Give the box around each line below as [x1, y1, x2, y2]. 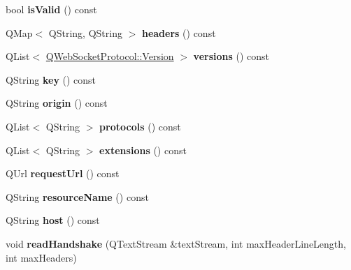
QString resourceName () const [6, 189, 149, 204]
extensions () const [99, 142, 187, 157]
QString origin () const [6, 96, 108, 110]
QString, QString [48, 25, 122, 40]
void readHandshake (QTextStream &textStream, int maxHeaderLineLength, [6, 236, 346, 250]
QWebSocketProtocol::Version [45, 49, 174, 63]
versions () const [193, 49, 270, 63]
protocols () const [99, 119, 181, 133]
